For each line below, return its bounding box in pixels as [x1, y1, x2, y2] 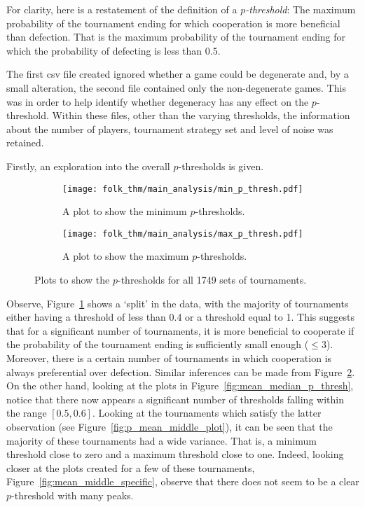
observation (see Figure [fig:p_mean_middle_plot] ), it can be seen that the [6, 419, 333, 433]
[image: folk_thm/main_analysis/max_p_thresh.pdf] [62, 228, 303, 239]
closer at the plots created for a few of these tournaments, [6, 460, 255, 475]
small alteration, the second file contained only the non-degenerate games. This [6, 80, 346, 95]
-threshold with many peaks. [11, 487, 134, 502]
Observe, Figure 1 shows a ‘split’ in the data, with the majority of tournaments [6, 296, 349, 310]
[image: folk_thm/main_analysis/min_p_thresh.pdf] [62, 183, 303, 194]
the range [6, 405, 47, 420]
